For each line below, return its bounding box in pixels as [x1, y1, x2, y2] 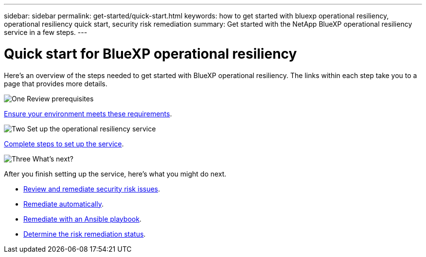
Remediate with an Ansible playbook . [23, 214, 142, 223]
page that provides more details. [4, 79, 107, 88]
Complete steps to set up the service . [4, 139, 124, 148]
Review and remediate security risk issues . [23, 184, 160, 193]
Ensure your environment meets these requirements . [4, 109, 172, 118]
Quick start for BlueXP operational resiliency [4, 45, 297, 62]
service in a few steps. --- [4, 28, 88, 36]
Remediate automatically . [23, 199, 104, 208]
